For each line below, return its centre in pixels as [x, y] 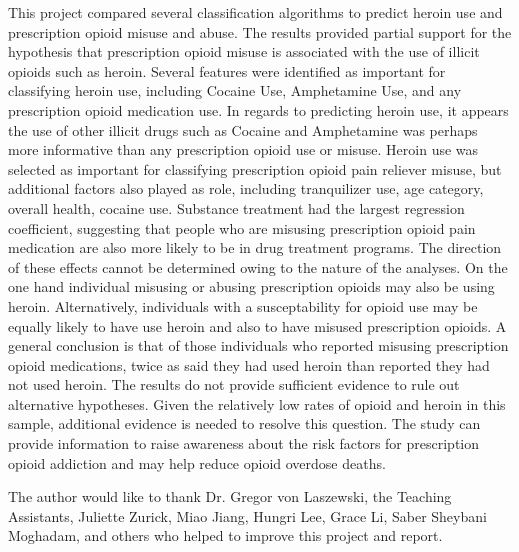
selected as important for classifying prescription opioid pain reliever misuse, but [255, 168]
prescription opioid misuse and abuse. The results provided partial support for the [260, 31]
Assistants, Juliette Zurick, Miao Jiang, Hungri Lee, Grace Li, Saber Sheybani [247, 515]
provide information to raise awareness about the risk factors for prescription [244, 443]
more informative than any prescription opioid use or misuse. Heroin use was [243, 149]
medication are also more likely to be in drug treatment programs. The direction [255, 247]
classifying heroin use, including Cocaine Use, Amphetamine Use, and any [235, 90]
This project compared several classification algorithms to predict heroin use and [255, 12]
